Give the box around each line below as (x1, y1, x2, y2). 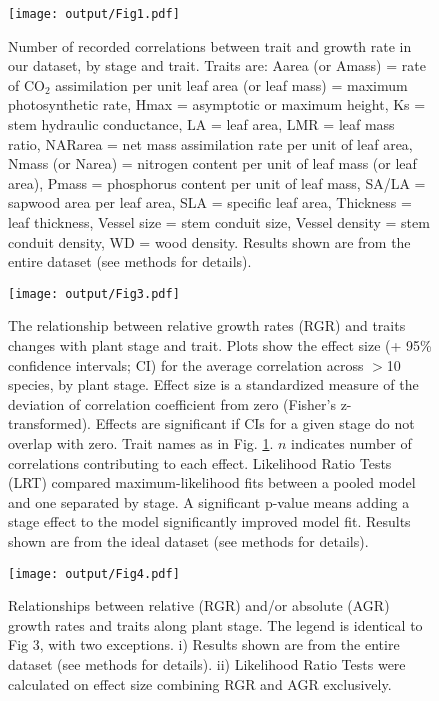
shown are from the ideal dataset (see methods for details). (8, 530, 369, 551)
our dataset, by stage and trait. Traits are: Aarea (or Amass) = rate (8, 55, 426, 76)
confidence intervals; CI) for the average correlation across (8, 354, 364, 375)
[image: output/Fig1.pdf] (8, 7, 180, 21)
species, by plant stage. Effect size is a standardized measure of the (8, 374, 419, 395)
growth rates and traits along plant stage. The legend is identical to (8, 614, 423, 635)
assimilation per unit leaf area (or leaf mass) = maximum (55, 74, 408, 95)
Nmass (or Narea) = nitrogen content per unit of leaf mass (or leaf (8, 153, 417, 174)
